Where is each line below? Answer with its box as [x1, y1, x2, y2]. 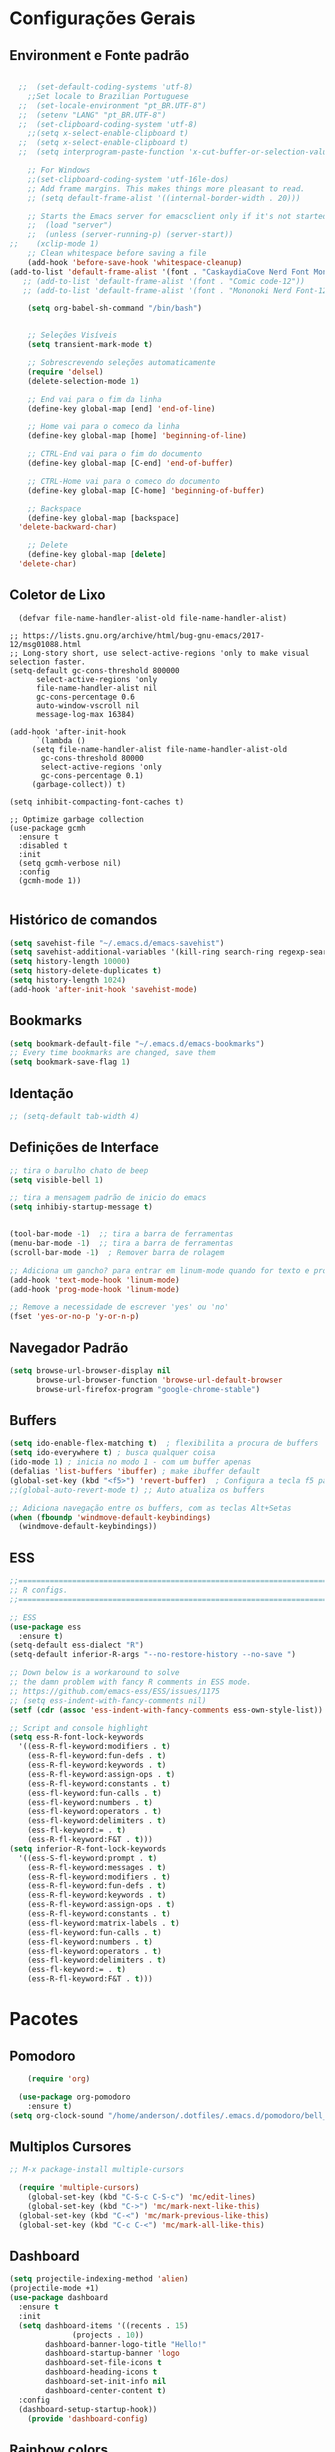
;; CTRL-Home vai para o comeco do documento [27, 476, 221, 486]
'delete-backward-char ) [18, 522, 117, 532]
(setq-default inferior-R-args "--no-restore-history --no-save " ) [9, 1650, 297, 1660]
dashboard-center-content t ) [45, 2385, 167, 2396]
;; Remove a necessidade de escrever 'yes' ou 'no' [9, 1302, 229, 1312]
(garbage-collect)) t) [31, 779, 127, 789]
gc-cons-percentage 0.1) [40, 770, 144, 781]
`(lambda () [35, 735, 86, 746]
